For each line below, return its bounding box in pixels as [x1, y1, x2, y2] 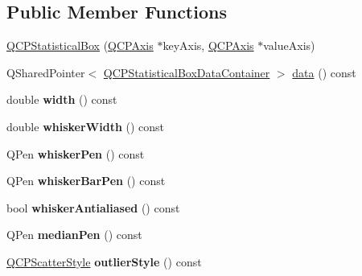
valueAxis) [263, 37, 315, 54]
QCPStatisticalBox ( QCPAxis [6, 37, 154, 54]
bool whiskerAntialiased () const [6, 199, 180, 216]
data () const [292, 64, 356, 80]
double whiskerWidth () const [6, 117, 165, 134]
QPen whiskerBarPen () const [6, 172, 166, 189]
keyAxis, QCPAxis [162, 37, 254, 54]
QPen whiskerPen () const [6, 145, 145, 162]
